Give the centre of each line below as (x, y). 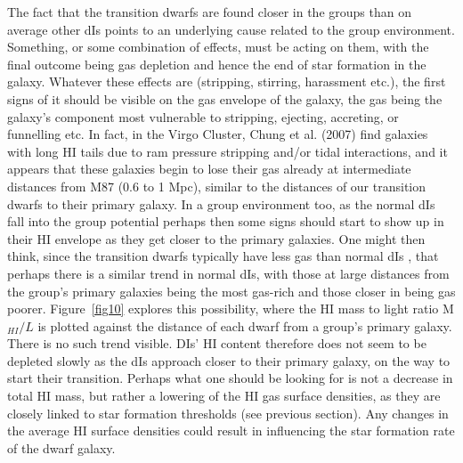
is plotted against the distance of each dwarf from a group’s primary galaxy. (245, 325)
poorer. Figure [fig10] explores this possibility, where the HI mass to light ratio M (231, 309)
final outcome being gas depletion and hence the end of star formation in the (217, 64)
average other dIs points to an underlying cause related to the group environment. (231, 29)
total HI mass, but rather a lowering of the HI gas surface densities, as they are (224, 396)
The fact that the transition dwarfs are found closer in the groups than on (209, 12)
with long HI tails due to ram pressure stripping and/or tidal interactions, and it (227, 151)
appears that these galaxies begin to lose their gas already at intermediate (209, 169)
